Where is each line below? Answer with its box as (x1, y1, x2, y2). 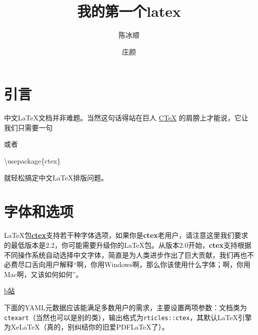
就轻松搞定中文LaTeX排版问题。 (4, 172, 108, 182)
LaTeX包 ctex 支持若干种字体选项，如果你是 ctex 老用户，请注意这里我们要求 (4, 230, 249, 240)
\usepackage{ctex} (4, 156, 61, 166)
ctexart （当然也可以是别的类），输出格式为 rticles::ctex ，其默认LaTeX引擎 (4, 312, 252, 322)
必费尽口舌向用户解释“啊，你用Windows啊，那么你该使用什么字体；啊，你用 (4, 259, 251, 270)
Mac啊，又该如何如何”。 (4, 269, 83, 279)
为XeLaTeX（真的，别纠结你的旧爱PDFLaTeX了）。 (4, 322, 169, 332)
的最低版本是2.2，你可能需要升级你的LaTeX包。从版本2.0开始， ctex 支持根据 (4, 239, 252, 250)
